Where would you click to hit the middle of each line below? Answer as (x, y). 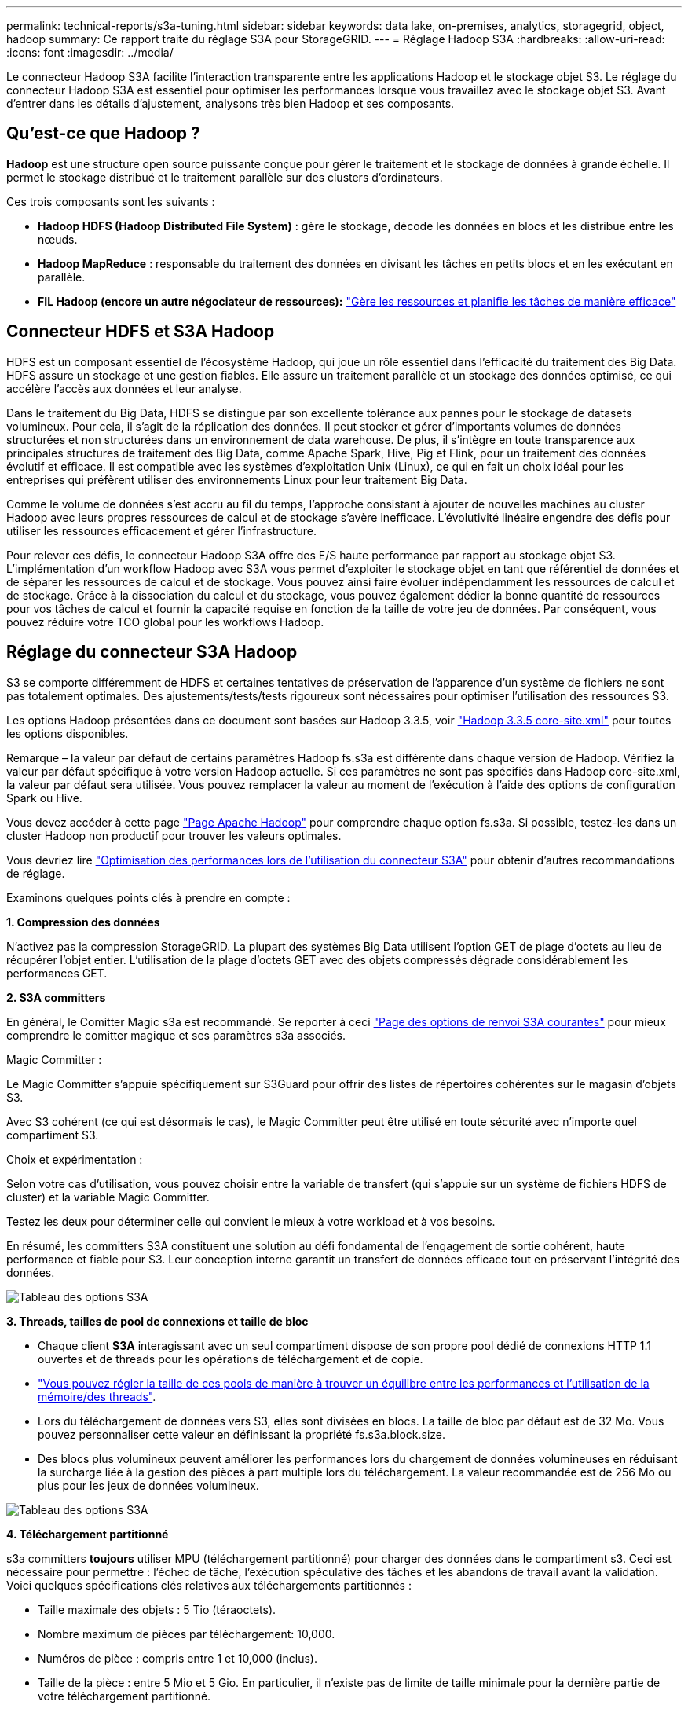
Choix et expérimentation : (75, 1159)
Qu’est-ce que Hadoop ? (103, 134)
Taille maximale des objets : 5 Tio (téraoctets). (157, 1609)
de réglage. (36, 873)
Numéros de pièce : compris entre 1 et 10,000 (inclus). (177, 1658)
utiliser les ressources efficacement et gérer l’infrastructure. (162, 530)
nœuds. (58, 239)
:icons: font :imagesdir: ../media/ (90, 52)
